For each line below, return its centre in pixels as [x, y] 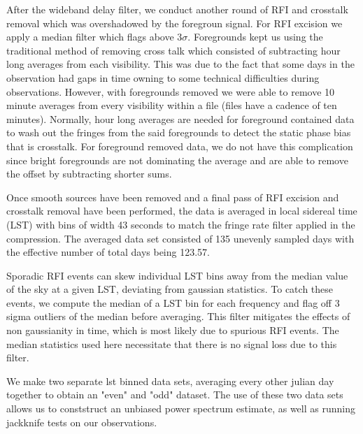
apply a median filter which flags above [90, 37]
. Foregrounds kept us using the [255, 37]
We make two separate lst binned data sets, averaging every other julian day [170, 381]
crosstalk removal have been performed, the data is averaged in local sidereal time [182, 211]
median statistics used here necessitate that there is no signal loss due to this [172, 343]
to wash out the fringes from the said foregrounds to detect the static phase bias [179, 132]
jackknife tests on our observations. [82, 422]
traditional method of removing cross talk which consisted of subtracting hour [173, 50]
